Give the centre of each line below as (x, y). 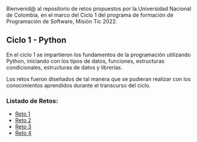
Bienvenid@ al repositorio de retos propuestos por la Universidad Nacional (99, 9)
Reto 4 (23, 133)
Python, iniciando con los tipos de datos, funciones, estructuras (85, 61)
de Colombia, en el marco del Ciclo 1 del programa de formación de (90, 15)
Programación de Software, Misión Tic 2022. (62, 21)
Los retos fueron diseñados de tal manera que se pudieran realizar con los (98, 79)
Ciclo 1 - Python (36, 40)
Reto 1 (23, 114)
